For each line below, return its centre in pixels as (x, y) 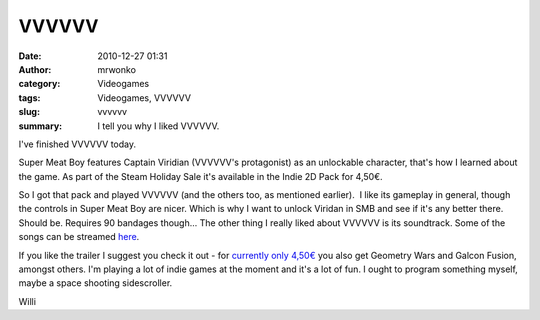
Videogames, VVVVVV (144, 97)
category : (39, 84)
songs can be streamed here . (79, 237)
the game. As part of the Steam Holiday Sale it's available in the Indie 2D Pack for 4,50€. (201, 176)
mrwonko (117, 69)
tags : (29, 97)
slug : (29, 112)
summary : (40, 126)
